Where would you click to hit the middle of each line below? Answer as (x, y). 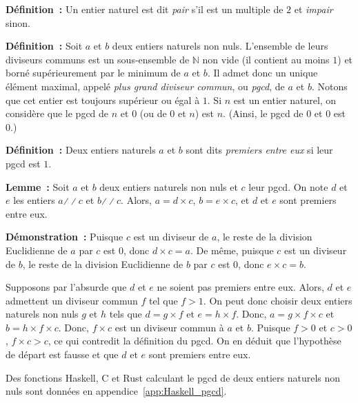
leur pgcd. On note (288, 186)
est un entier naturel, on (285, 100)
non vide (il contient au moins (266, 59)
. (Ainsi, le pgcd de (263, 113)
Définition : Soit (44, 46)
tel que (163, 300)
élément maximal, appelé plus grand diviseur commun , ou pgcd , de (145, 86)
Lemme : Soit (38, 186)
